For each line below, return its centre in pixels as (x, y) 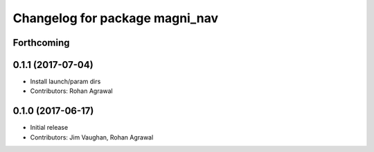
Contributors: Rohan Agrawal (72, 91)
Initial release (49, 128)
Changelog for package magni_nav (115, 18)
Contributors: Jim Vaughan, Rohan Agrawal (92, 137)
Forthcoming (41, 43)
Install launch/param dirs (65, 82)
